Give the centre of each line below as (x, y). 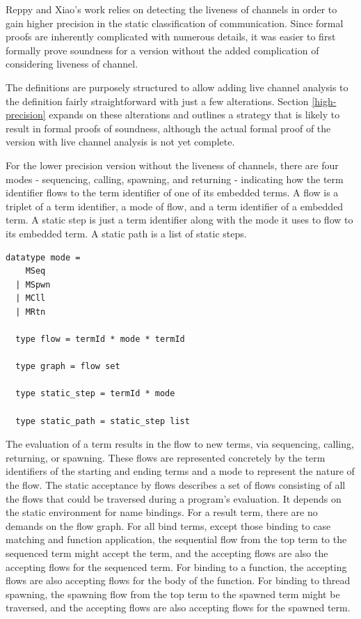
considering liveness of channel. (72, 64)
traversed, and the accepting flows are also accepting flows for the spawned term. (178, 608)
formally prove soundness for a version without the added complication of (162, 50)
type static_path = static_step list (103, 421)
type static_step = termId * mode (95, 394)
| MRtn (31, 312)
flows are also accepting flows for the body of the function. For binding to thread (178, 580)
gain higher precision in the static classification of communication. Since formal (175, 23)
